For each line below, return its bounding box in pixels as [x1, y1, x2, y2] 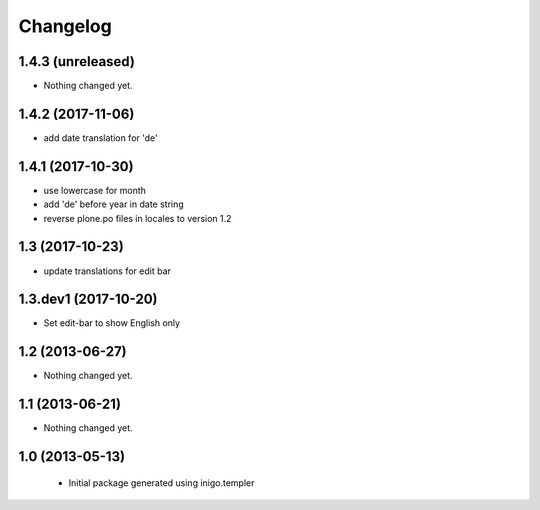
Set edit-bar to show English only [43, 317, 180, 329]
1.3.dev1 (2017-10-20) [18, 291, 158, 308]
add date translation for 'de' [43, 131, 159, 144]
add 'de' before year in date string [43, 198, 184, 210]
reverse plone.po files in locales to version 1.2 [43, 212, 232, 224]
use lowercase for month [43, 184, 147, 196]
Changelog [18, 15, 112, 37]
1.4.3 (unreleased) [18, 53, 135, 70]
